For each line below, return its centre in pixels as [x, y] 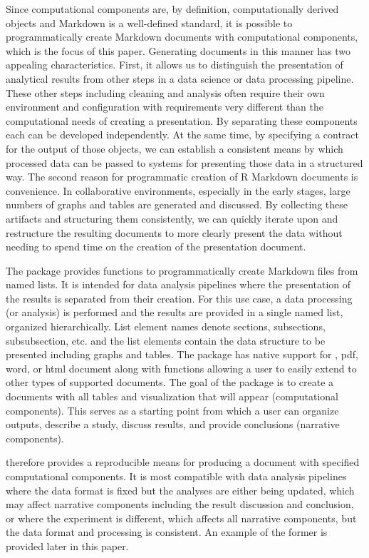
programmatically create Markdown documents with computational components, [182, 37]
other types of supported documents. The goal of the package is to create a [170, 382]
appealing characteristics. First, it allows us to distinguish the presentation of [175, 65]
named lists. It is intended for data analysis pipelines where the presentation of [178, 284]
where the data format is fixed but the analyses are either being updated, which [180, 490]
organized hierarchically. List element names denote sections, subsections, [166, 326]
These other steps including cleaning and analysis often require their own [165, 92]
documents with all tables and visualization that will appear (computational [172, 396]
